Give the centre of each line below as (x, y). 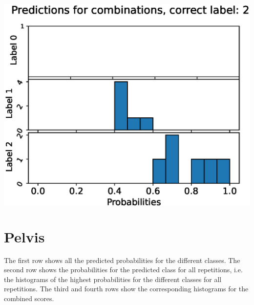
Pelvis (24, 236)
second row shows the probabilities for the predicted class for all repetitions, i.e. (123, 270)
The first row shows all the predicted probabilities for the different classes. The (122, 260)
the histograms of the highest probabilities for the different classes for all (113, 279)
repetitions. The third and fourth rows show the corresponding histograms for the (126, 289)
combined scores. (29, 298)
